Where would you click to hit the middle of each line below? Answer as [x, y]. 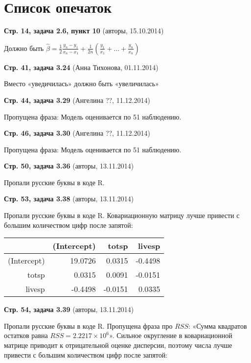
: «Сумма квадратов [218, 326]
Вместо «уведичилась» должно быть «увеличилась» [81, 84]
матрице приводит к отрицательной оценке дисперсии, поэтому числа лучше [118, 345]
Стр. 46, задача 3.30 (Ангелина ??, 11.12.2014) [77, 133]
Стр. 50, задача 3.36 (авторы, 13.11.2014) [69, 166]
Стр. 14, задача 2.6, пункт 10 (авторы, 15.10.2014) [84, 31]
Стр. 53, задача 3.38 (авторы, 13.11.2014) [69, 199]
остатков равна [26, 335]
